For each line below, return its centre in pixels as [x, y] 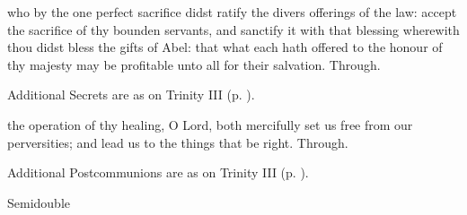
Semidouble [39, 202]
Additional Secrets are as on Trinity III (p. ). [131, 95]
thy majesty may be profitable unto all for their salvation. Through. [194, 64]
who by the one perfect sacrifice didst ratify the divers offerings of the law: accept [232, 12]
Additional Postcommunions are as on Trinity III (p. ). [158, 172]
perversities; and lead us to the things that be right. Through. [178, 142]
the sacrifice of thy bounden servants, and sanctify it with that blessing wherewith [233, 29]
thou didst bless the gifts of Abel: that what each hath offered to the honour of [225, 47]
